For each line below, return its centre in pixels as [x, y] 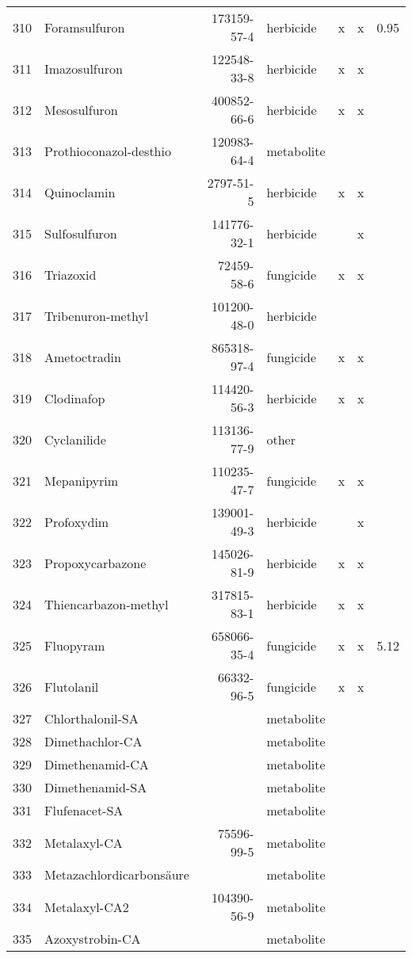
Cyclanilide [75, 439]
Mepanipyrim [81, 480]
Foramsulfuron [85, 27]
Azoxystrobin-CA [93, 939]
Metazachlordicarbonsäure [117, 874]
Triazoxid [71, 274]
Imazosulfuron [84, 68]
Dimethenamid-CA [97, 764]
